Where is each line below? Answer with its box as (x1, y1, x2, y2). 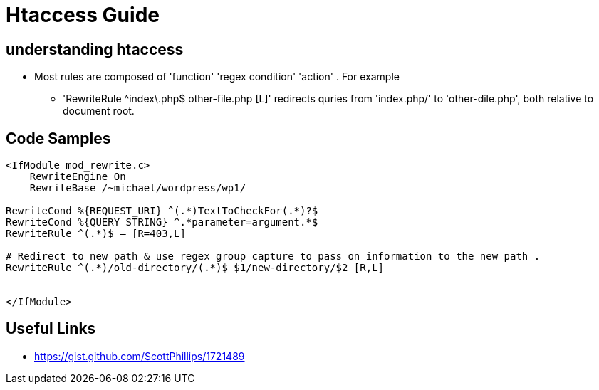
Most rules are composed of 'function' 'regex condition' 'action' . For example (34, 70, 400, 83)
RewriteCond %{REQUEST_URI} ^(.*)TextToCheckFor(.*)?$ (6, 205, 318, 217)
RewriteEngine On (29, 171, 126, 183)
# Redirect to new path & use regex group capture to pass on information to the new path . (6, 251, 541, 263)
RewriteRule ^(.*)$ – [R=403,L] (6, 228, 186, 240)
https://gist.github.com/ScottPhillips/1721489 (34, 349, 245, 362)
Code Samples (6, 129, 111, 147)
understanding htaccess (6, 40, 184, 58)
